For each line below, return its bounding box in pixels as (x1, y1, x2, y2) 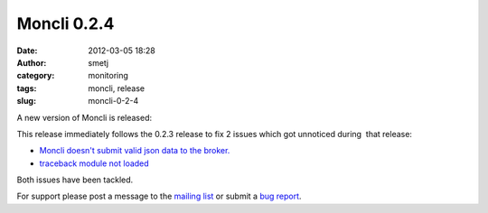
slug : (16, 96, 36, 106)
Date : (16, 45, 38, 56)
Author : (16, 57, 47, 68)
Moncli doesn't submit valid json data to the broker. (39, 145, 230, 156)
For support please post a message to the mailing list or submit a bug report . (16, 190, 302, 202)
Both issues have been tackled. (16, 174, 134, 185)
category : (16, 70, 55, 81)
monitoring (88, 70, 128, 81)
